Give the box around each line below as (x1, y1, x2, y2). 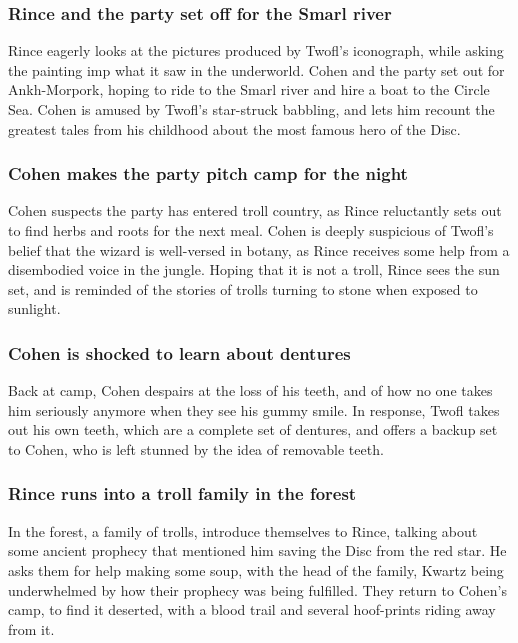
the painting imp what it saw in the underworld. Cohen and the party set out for (8, 59, 505, 80)
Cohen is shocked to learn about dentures (8, 340, 351, 365)
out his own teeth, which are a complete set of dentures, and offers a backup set (8, 419, 498, 440)
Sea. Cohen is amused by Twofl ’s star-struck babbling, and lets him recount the (8, 99, 495, 119)
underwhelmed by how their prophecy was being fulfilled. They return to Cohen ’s (8, 579, 507, 600)
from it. (8, 618, 55, 639)
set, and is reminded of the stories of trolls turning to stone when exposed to (8, 278, 478, 299)
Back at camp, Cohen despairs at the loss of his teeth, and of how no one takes (8, 380, 493, 401)
